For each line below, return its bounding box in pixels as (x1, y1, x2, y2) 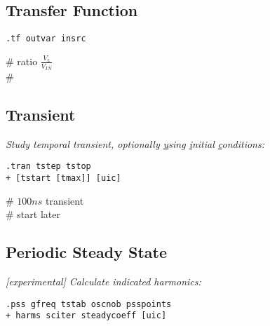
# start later (6, 207, 60, 222)
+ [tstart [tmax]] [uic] (6, 173, 121, 184)
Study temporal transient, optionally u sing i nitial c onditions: (6, 136, 265, 151)
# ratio (6, 53, 38, 68)
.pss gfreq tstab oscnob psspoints (6, 299, 172, 309)
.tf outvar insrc (6, 34, 86, 44)
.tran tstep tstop (6, 161, 91, 172)
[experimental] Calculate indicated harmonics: (6, 274, 201, 289)
